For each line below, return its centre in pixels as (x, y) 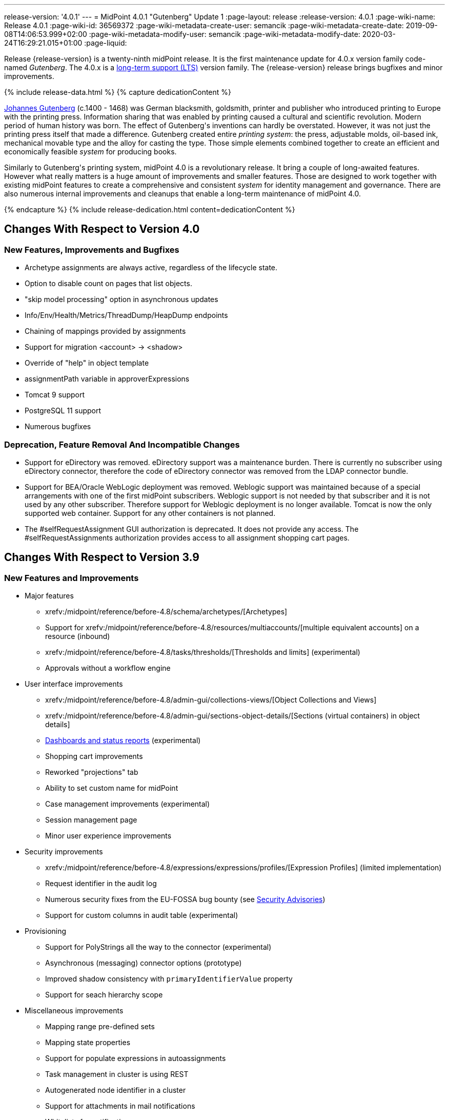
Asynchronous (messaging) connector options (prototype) (144, 963)
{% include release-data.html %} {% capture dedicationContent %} (118, 92)
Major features (49, 596)
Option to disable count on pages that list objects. (108, 284)
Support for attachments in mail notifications (120, 1106)
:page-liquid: (106, 43)
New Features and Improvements (72, 578)
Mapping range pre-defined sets (100, 1027)
